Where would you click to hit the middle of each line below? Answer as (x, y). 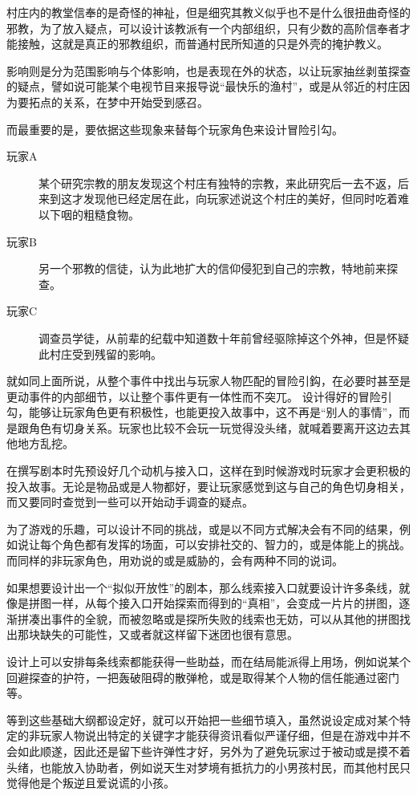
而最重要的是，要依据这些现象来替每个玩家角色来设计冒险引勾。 (175, 129)
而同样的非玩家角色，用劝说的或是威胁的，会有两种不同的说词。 (175, 560)
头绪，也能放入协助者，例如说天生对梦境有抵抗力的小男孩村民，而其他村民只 (208, 767)
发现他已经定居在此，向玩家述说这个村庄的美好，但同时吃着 (240, 199)
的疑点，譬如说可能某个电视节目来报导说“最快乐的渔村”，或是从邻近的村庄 (203, 86)
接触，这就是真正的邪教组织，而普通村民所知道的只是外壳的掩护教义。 (202, 44)
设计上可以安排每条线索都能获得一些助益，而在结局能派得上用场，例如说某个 (208, 661)
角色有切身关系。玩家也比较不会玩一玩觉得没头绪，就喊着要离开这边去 (214, 427)
